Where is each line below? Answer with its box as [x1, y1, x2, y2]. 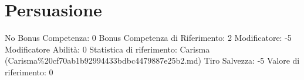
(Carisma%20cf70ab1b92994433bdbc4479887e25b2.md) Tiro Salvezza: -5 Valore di [5, 54, 300, 67]
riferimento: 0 [5, 65, 53, 78]
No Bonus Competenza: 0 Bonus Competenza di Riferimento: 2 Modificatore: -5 [5, 32, 292, 44]
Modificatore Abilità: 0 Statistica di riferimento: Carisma [5, 43, 210, 55]
